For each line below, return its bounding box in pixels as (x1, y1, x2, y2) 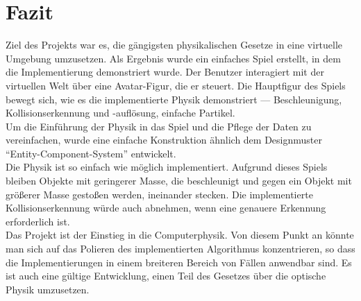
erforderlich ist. (6, 214, 70, 228)
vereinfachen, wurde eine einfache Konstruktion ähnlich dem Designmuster (6, 132, 322, 147)
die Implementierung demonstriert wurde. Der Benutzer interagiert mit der (6, 64, 324, 79)
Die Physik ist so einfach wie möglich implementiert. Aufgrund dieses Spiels (6, 160, 328, 174)
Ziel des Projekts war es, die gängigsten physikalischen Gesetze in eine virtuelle (6, 37, 343, 52)
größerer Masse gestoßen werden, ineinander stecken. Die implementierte (6, 187, 313, 201)
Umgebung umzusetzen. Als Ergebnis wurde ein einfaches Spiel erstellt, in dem (6, 51, 341, 65)
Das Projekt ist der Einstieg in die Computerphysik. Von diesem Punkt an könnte (6, 227, 354, 242)
